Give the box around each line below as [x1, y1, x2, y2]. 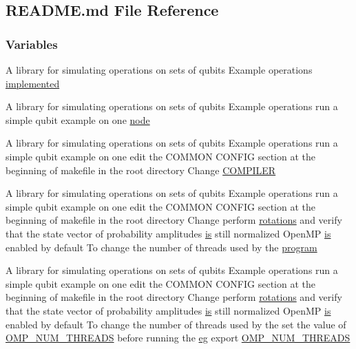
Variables [6, 35, 58, 52]
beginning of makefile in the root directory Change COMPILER [6, 162, 276, 177]
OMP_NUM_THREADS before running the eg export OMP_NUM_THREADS [6, 330, 350, 345]
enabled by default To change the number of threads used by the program [6, 240, 317, 254]
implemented [6, 76, 60, 90]
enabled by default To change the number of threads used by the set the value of [6, 317, 346, 331]
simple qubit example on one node [6, 112, 150, 127]
